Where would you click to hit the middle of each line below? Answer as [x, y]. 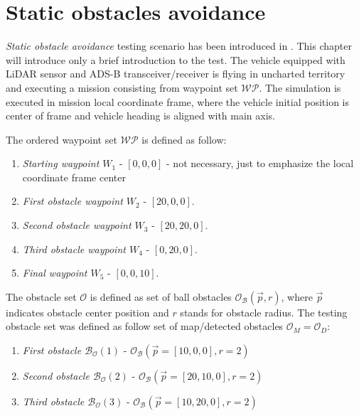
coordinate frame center [74, 177]
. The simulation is [300, 87]
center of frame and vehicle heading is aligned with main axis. [141, 116]
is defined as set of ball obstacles [161, 296]
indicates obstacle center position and [87, 312]
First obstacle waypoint [73, 201]
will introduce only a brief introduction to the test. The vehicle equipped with [176, 59]
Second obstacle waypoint [77, 225]
